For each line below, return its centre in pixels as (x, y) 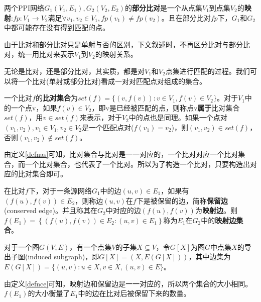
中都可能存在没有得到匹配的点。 (57, 27)
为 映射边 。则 (216, 210)
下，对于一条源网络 (60, 190)
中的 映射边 (219, 220)
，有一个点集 (91, 246)
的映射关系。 (116, 54)
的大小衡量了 (49, 293)
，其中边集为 (210, 257)
